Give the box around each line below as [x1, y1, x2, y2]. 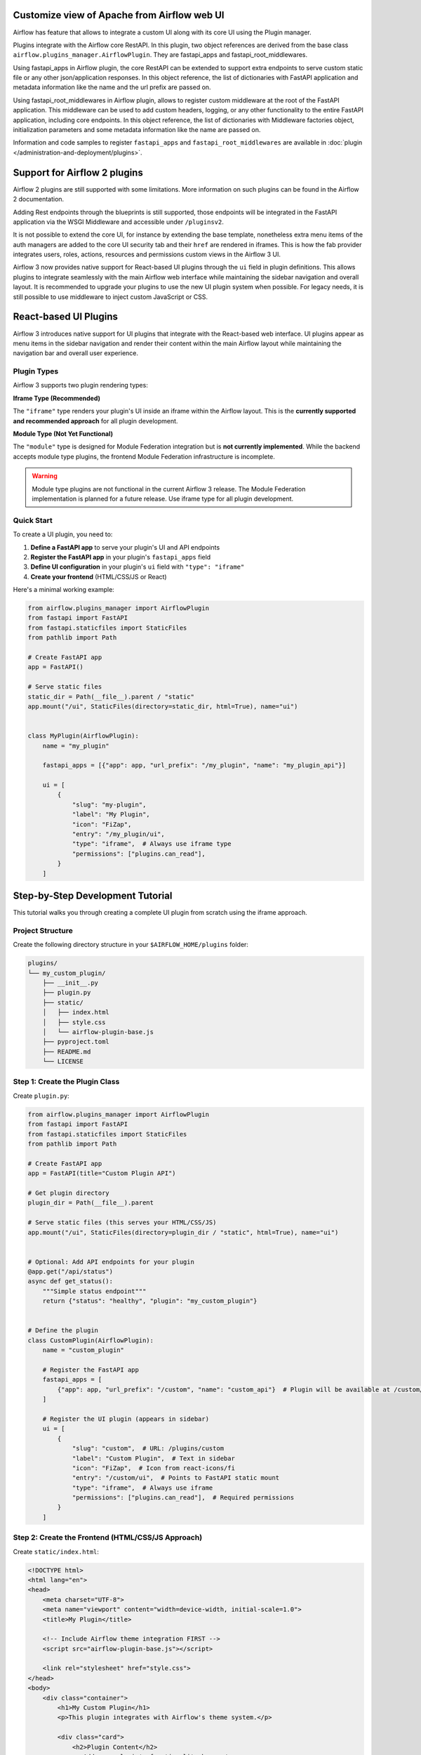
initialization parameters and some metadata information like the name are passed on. [13, 126, 261, 134]
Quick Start [13, 515, 53, 525]
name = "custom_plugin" [42, 1346, 124, 1354]
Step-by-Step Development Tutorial [13, 890, 173, 901]
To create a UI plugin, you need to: [13, 530, 113, 538]
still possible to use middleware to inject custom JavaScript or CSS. [13, 292, 208, 301]
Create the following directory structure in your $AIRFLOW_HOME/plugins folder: [13, 941, 249, 949]
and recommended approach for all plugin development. [13, 416, 178, 425]
